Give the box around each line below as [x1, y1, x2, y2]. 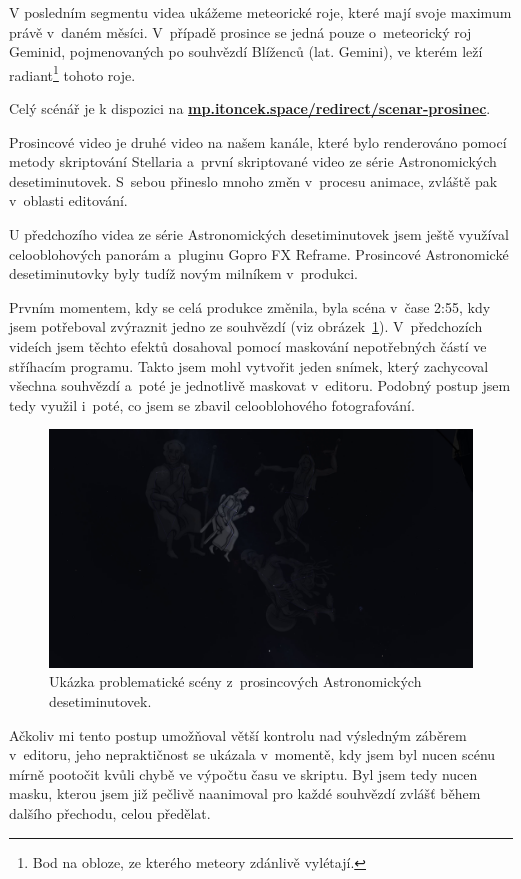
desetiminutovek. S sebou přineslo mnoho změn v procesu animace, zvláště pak [9, 170, 498, 191]
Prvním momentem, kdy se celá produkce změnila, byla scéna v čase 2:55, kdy [9, 296, 491, 317]
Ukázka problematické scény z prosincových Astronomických [49, 671, 422, 692]
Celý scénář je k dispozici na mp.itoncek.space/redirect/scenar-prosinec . [9, 98, 491, 119]
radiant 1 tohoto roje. [9, 61, 136, 85]
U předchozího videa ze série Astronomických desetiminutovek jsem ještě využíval [9, 224, 509, 244]
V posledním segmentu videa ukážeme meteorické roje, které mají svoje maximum [9, 2, 512, 22]
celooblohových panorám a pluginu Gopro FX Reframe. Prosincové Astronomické [9, 243, 509, 264]
